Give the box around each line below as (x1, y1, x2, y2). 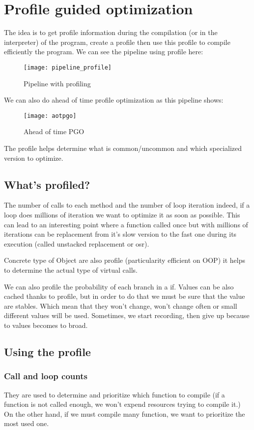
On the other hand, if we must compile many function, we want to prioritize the (4, 408, 245, 419)
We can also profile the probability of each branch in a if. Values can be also (4, 281, 234, 291)
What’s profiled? (4, 177, 90, 192)
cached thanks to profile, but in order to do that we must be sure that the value (4, 291, 245, 301)
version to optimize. (4, 152, 63, 163)
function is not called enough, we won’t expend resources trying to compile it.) (4, 399, 241, 409)
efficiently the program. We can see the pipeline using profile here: (4, 46, 203, 57)
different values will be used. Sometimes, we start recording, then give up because (4, 310, 250, 321)
